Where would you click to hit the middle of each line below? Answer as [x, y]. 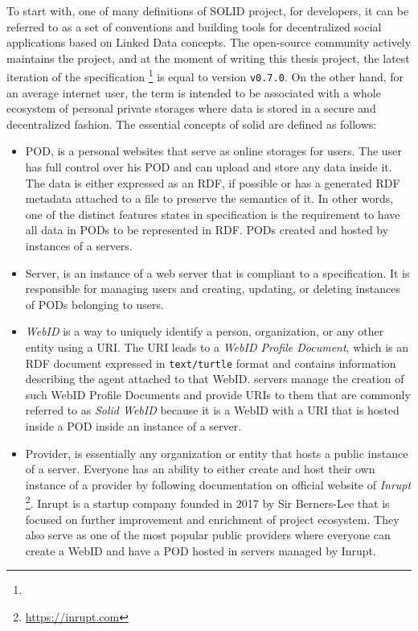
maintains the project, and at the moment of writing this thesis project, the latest [208, 58]
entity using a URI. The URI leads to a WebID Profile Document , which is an [217, 347]
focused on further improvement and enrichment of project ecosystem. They [212, 519]
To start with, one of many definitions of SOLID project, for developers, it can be [208, 10]
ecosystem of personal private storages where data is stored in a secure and [191, 108]
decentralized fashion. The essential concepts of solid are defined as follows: [192, 124]
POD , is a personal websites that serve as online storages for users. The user [213, 151]
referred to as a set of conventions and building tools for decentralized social [194, 26]
